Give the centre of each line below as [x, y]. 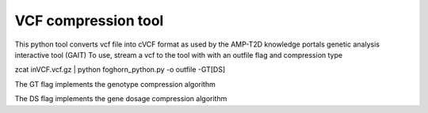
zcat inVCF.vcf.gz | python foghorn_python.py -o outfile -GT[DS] [120, 70]
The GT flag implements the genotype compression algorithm [115, 84]
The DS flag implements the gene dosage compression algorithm [121, 99]
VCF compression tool [89, 21]
